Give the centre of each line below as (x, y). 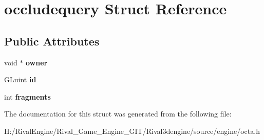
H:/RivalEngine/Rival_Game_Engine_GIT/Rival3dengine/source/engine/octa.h (132, 131)
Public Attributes (52, 41)
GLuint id (20, 79)
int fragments (27, 96)
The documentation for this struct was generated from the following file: (118, 114)
